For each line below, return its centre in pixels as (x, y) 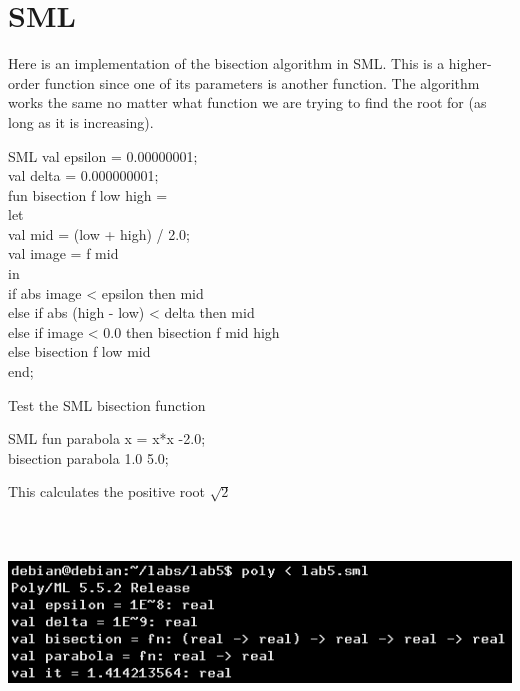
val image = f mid (63, 253)
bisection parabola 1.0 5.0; (88, 457)
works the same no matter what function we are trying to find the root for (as (247, 102)
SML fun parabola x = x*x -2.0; (107, 438)
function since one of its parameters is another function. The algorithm (262, 82)
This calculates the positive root (107, 491)
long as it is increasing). (81, 121)
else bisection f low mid (79, 351)
